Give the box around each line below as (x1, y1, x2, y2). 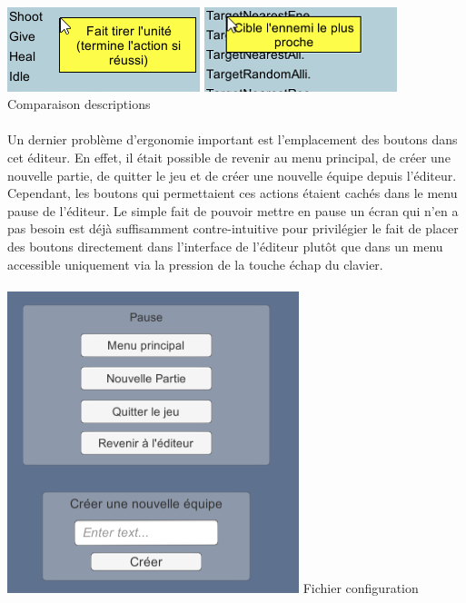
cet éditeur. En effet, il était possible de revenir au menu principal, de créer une (7, 147, 451, 166)
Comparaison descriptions (7, 94, 151, 114)
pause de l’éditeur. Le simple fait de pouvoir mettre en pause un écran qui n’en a (7, 201, 459, 220)
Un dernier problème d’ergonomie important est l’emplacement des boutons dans (7, 130, 458, 149)
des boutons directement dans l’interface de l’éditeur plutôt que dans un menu (7, 236, 443, 255)
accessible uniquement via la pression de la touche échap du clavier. (7, 254, 383, 273)
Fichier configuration (302, 578, 419, 597)
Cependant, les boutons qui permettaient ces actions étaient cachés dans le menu (7, 183, 458, 203)
